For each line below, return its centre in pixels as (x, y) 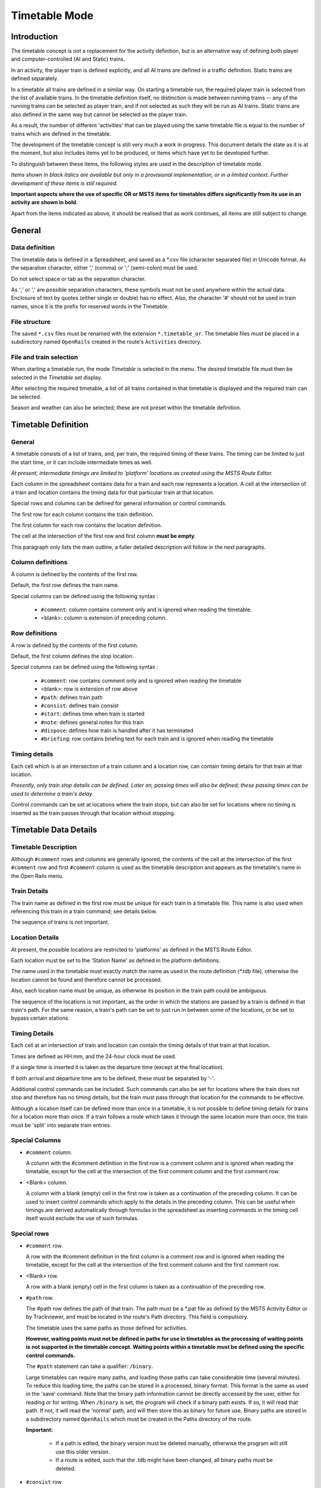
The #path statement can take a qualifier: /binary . (89, 1367)
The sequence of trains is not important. (60, 922)
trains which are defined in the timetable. (61, 133)
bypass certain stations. (40, 1018)
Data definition (33, 248)
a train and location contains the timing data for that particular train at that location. (113, 492)
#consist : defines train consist (80, 705)
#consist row (44, 1481)
